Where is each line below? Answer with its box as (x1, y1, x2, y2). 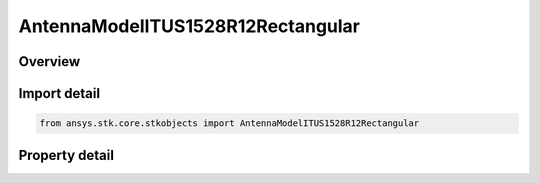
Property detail (18, 146, 115, 164)
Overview (18, 53, 81, 70)
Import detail (18, 85, 100, 102)
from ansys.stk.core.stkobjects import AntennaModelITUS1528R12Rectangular (39, 118, 420, 129)
